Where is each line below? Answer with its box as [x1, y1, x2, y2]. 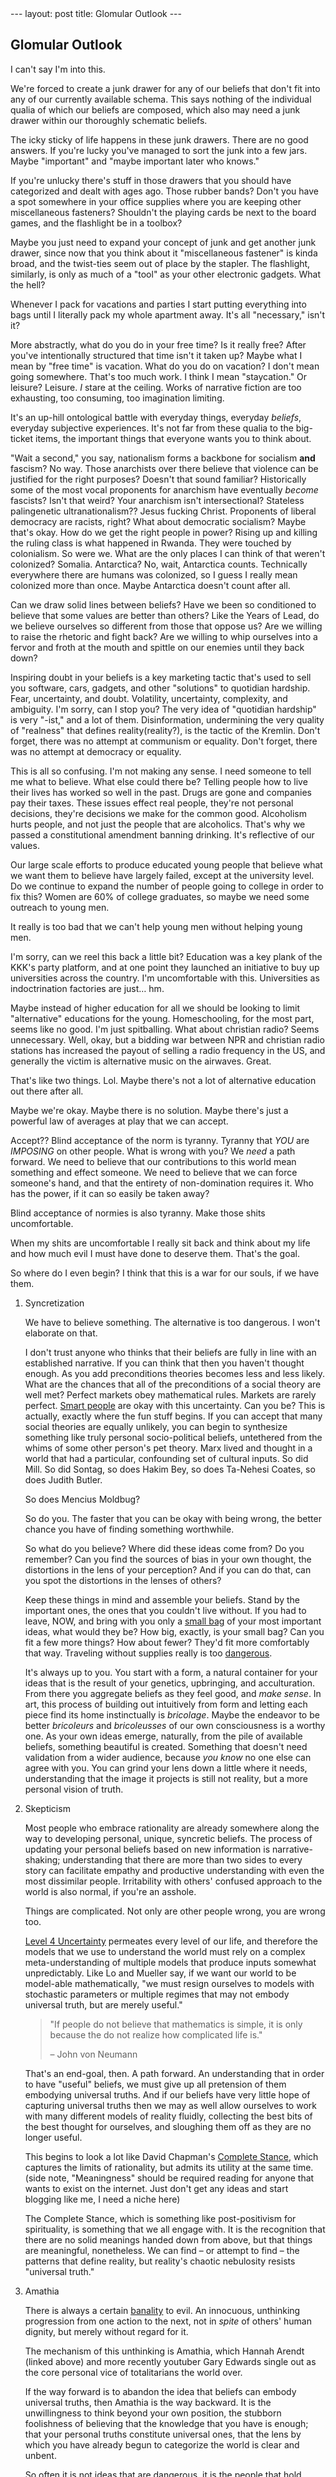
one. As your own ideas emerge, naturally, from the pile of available [24, 1730, 303, 1742]
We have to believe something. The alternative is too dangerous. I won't [24, 1316, 321, 1328]
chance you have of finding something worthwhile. [24, 1523, 235, 1535]
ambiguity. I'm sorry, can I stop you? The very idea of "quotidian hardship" [10, 703, 317, 715]
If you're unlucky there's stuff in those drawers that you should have [10, 174, 292, 186]
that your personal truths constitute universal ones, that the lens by [24, 2428, 302, 2440]
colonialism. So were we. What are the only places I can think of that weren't [10, 547, 326, 559]
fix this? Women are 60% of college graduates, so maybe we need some [10, 890, 310, 902]
